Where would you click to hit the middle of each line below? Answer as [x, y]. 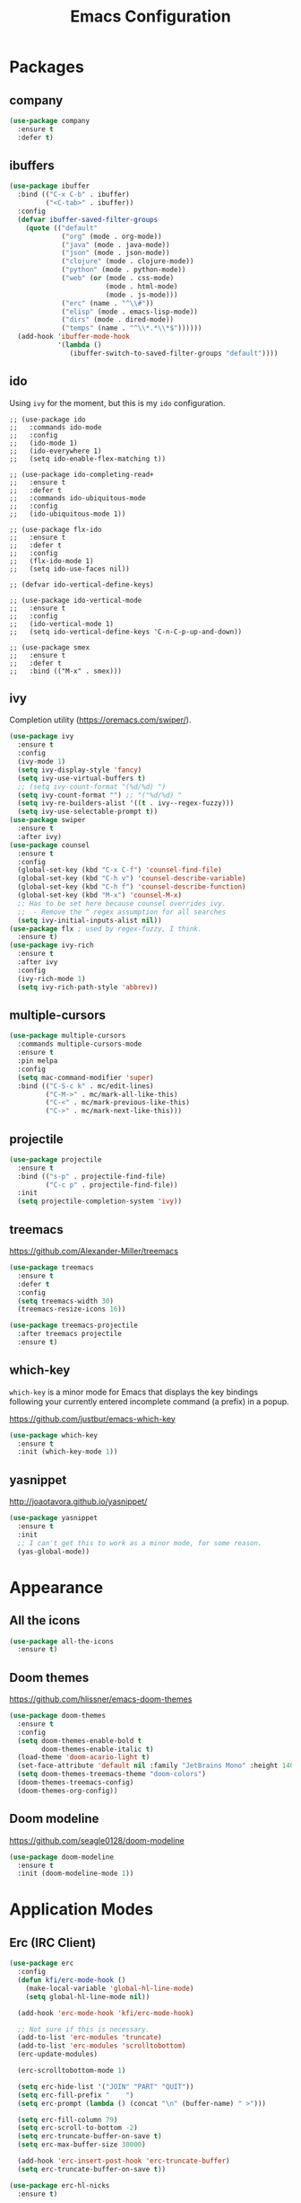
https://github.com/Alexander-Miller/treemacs [94, 1251]
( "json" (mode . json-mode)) [116, 253]
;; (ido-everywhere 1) [56, 451]
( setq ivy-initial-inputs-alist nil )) [90, 920]
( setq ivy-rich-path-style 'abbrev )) [88, 987]
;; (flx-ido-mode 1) [52, 561]
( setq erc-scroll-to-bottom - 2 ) [78, 2128]
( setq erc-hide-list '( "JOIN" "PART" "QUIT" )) [106, 2086]
